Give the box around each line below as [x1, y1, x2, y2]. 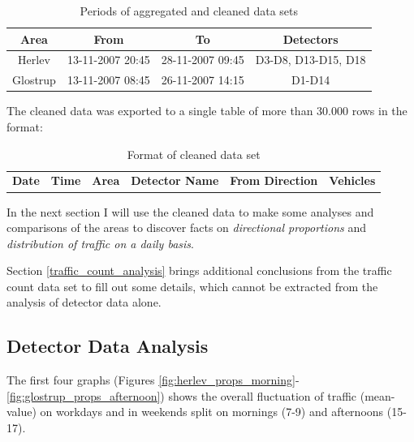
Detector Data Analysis [6, 333, 209, 358]
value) [6, 403, 37, 420]
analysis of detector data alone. [6, 294, 162, 311]
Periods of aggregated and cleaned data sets [80, 2, 299, 19]
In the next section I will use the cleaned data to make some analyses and [6, 203, 374, 220]
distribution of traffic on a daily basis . [6, 234, 194, 251]
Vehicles [329, 172, 376, 189]
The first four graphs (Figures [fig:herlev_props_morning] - [6, 371, 300, 388]
